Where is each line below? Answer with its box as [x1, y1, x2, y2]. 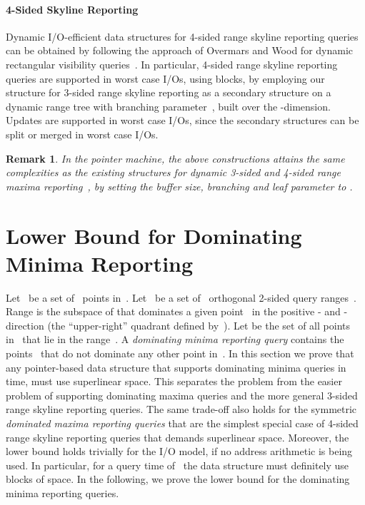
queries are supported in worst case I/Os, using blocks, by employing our [6, 71, 325, 86]
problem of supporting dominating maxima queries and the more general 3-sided [6, 387, 358, 402]
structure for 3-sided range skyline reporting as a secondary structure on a [6, 85, 331, 100]
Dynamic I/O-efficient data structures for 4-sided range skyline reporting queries [6, 29, 359, 44]
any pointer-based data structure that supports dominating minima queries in [6, 359, 346, 374]
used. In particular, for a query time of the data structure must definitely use [6, 457, 349, 472]
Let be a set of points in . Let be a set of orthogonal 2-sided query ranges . [6, 290, 356, 305]
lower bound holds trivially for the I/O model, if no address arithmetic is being [6, 444, 353, 459]
